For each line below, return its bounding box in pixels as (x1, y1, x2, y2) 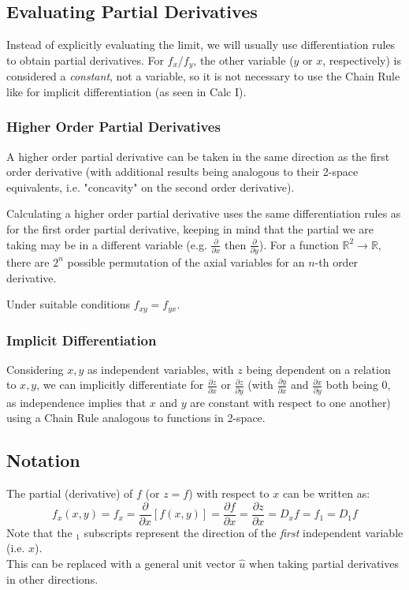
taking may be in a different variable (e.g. (6, 236, 207, 252)
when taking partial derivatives (249, 555, 399, 571)
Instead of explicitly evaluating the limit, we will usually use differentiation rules (6, 36, 396, 53)
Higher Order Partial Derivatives (6, 117, 221, 136)
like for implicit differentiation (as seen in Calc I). (6, 83, 247, 99)
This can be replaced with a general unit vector (6, 555, 236, 571)
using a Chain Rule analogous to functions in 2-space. (6, 409, 266, 426)
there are (6, 253, 50, 270)
